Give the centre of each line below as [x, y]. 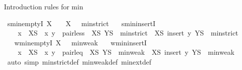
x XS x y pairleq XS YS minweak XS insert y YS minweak [126, 52]
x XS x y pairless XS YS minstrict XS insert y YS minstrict [128, 33]
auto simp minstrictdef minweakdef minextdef [79, 61]
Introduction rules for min [44, 6]
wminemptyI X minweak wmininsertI [80, 42]
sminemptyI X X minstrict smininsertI [81, 23]
